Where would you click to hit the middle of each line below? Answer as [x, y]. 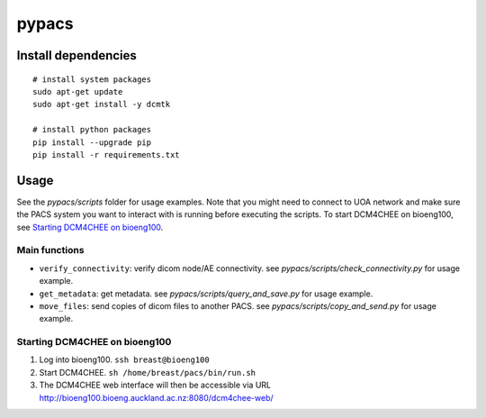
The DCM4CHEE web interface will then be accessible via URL [155, 385]
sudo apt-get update [78, 91]
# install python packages [92, 130]
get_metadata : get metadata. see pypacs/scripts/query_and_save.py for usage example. [206, 294]
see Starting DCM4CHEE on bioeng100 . [90, 227]
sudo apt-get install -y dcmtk [102, 104]
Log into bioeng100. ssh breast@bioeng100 [125, 359]
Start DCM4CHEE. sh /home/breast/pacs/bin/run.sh [148, 372]
